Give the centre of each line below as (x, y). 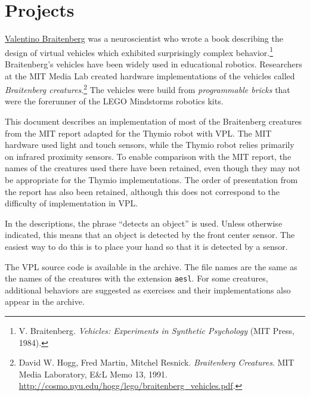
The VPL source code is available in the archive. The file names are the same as (151, 266)
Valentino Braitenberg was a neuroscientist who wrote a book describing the (144, 38)
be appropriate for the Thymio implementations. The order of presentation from (151, 179)
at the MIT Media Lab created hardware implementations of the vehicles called (150, 75)
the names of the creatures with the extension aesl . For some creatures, (137, 278)
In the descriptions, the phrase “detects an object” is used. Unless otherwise (144, 223)
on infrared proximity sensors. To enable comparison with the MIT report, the (148, 156)
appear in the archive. (45, 301)
